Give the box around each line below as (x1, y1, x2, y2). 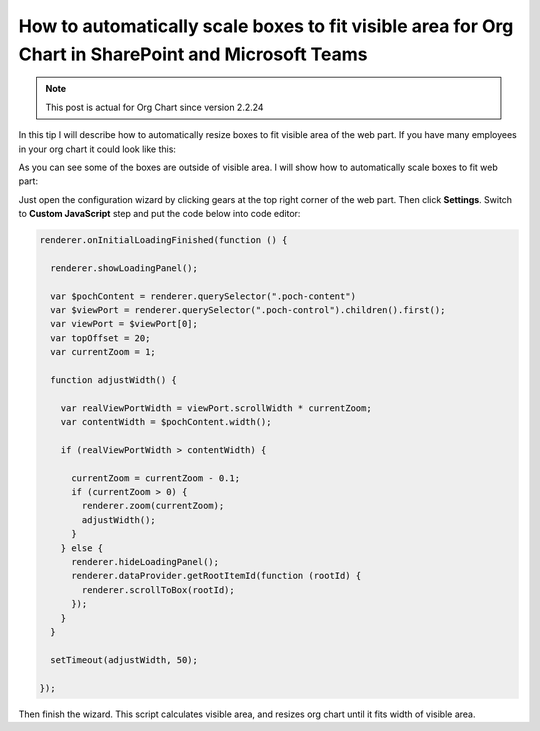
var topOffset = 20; (50, 332, 151, 344)
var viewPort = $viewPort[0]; (50, 318, 199, 330)
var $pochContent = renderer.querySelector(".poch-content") (50, 290, 357, 302)
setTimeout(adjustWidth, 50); (50, 654, 199, 665)
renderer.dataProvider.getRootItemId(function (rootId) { (71, 570, 362, 582)
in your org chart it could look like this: (18, 143, 177, 155)
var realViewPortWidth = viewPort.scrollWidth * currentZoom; (60, 402, 372, 414)
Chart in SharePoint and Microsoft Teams (18, 43, 369, 65)
